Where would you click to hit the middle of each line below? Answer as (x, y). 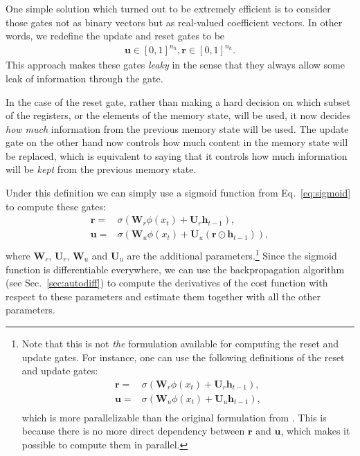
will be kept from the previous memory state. (101, 169)
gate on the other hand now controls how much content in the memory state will (177, 142)
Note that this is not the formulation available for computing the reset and (180, 343)
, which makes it (315, 431)
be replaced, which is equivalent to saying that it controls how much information (177, 155)
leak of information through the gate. (84, 78)
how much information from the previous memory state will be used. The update (177, 128)
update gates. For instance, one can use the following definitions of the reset (183, 357)
